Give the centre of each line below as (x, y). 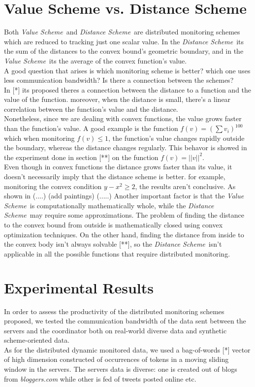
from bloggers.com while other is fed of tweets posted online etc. (100, 378)
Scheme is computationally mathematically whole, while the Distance (109, 205)
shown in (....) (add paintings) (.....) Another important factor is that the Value (124, 196)
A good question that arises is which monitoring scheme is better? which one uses (127, 70)
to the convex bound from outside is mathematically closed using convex (113, 225)
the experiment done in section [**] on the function (81, 157)
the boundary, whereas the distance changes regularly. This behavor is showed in (126, 147)
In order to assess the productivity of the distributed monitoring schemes (114, 311)
